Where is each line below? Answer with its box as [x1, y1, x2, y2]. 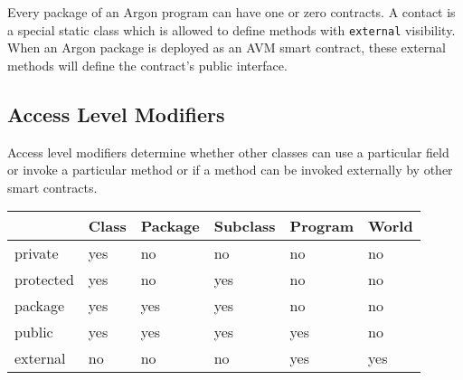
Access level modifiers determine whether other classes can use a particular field [7, 142, 449, 161]
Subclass [213, 215, 276, 237]
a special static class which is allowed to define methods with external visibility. [7, 20, 456, 39]
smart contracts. [7, 177, 98, 196]
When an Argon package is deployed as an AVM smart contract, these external [7, 38, 446, 57]
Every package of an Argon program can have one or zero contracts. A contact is [7, 3, 456, 21]
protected [14, 269, 74, 290]
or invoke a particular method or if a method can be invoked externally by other [7, 160, 453, 179]
